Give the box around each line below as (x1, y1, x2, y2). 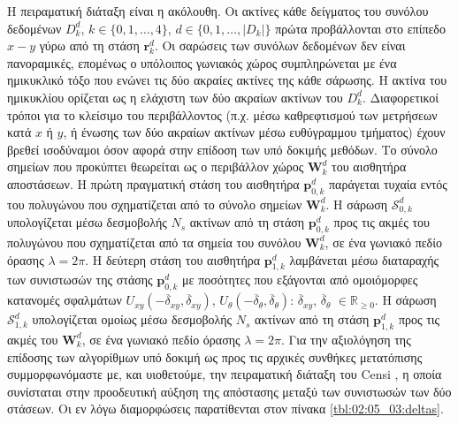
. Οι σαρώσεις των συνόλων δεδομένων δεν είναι (154, 36, 406, 55)
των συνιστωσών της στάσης (7, 270, 153, 289)
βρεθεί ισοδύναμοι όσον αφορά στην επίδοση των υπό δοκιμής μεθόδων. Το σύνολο (7, 140, 438, 158)
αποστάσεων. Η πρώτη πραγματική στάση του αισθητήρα (7, 174, 300, 193)
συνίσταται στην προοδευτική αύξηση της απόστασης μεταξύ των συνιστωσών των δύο (7, 382, 452, 400)
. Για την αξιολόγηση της (281, 329, 411, 348)
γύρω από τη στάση (39, 36, 140, 55)
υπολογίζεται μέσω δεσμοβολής (7, 213, 167, 231)
